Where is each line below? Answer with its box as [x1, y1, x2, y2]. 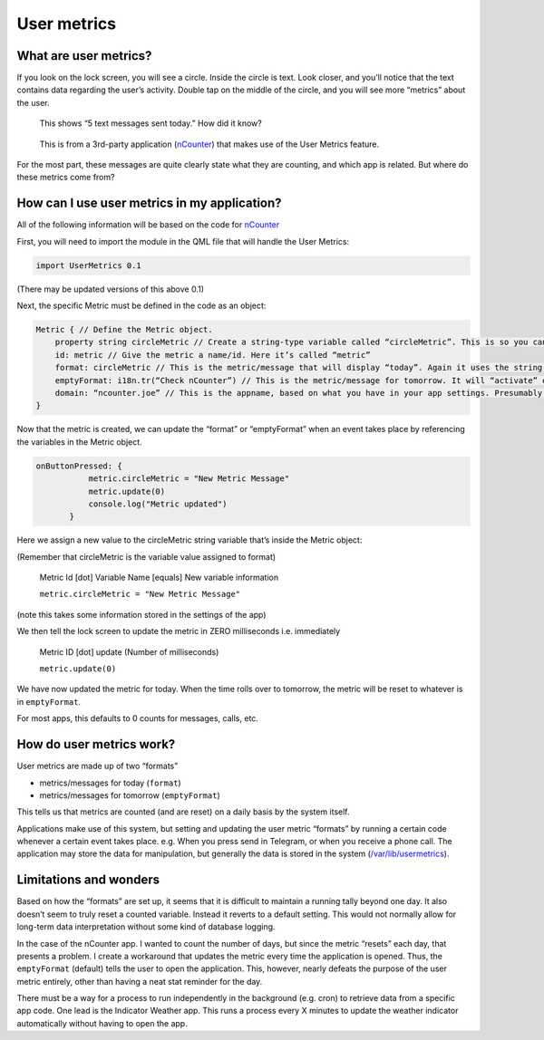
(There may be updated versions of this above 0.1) [16, 284, 204, 294]
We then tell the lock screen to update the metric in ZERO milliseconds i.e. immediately [16, 626, 341, 637]
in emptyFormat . [16, 696, 82, 707]
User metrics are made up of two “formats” [16, 761, 179, 772]
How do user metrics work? [16, 737, 176, 752]
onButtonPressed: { [35, 460, 122, 471]
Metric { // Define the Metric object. [35, 324, 213, 335]
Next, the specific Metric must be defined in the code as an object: [16, 300, 267, 312]
